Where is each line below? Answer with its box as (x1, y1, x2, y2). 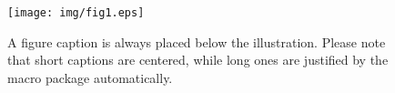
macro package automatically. (7, 67, 173, 87)
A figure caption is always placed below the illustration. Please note (7, 32, 386, 51)
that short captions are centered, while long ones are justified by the (7, 50, 389, 69)
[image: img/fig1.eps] (7, 6, 145, 19)
